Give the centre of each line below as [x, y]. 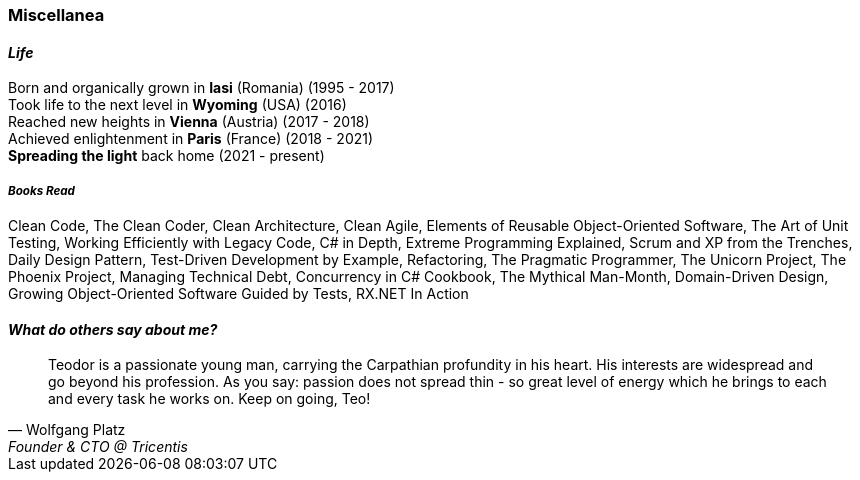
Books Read [41, 190]
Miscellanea [56, 15]
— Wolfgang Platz [67, 430]
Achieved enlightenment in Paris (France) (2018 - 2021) [191, 139]
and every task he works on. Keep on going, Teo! [209, 399]
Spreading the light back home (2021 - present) [166, 156]
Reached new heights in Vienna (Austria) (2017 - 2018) [189, 122]
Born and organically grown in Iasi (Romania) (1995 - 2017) [201, 88]
